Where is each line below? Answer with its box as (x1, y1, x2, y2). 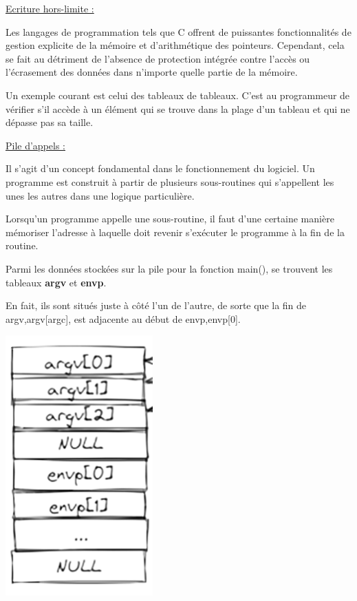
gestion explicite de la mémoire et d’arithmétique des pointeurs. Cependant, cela (6, 38, 345, 52)
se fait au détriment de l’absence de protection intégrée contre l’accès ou (6, 51, 310, 65)
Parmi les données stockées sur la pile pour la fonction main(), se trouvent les (6, 261, 333, 275)
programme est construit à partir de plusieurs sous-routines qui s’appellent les (6, 174, 334, 189)
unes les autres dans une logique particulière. (6, 188, 195, 202)
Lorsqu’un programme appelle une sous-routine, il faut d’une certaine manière (6, 211, 334, 226)
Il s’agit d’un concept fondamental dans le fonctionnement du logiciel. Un (6, 161, 315, 176)
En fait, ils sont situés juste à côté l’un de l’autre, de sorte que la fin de (6, 298, 307, 313)
